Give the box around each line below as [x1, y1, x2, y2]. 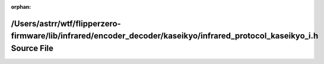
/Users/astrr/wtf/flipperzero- [11, 18, 121, 29]
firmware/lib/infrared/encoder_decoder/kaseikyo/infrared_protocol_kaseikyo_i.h [11, 31, 319, 41]
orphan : [11, 4, 31, 10]
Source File [11, 43, 53, 53]
